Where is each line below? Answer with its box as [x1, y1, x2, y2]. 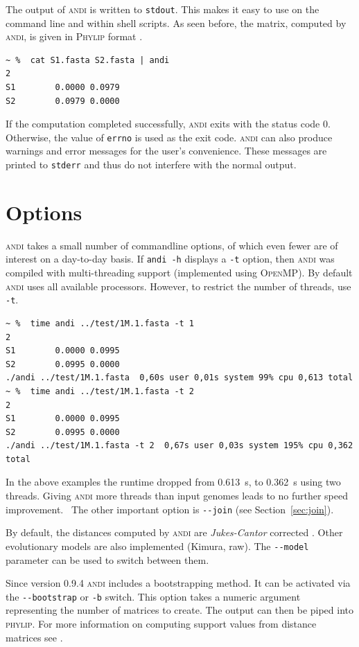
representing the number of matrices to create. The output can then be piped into [6, 603, 354, 617]
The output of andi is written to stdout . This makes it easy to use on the [6, 2, 319, 16]
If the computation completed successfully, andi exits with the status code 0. [6, 116, 331, 131]
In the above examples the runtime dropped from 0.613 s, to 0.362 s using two [6, 475, 341, 489]
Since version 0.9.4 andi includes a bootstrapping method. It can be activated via [6, 576, 351, 590]
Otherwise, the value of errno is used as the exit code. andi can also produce [6, 130, 333, 144]
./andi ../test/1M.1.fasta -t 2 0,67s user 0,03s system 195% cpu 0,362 [6, 441, 353, 451]
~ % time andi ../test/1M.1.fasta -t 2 [6, 386, 195, 396]
